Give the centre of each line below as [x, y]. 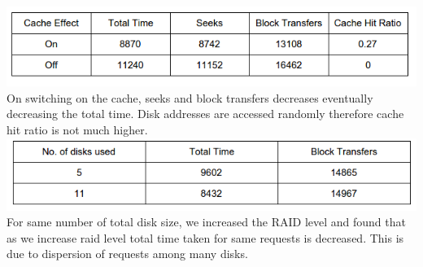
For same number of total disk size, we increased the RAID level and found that [206, 222]
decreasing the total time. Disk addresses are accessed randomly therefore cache [205, 114]
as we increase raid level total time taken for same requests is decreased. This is [205, 237]
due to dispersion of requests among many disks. [127, 254]
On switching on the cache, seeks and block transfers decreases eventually [190, 97]
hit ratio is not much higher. [77, 129]
